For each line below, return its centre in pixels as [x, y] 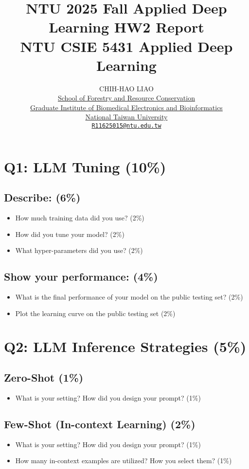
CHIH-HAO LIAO [126, 88]
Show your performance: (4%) [81, 276]
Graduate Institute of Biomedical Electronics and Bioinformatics [126, 107]
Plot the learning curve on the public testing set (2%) [95, 313]
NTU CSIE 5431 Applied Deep [126, 46]
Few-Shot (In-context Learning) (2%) [100, 424]
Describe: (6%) [42, 197]
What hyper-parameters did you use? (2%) [79, 250]
